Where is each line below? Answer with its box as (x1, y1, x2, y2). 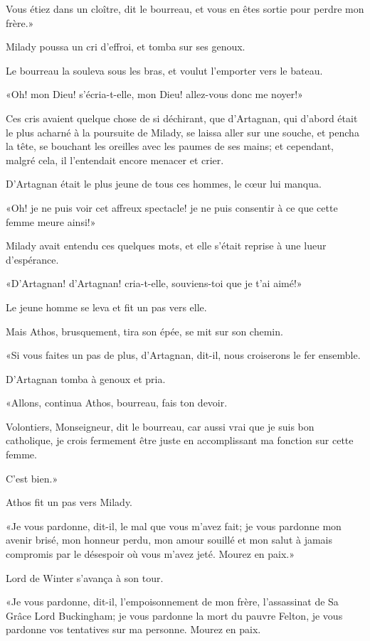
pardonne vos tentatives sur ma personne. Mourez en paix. (6, 622, 261, 637)
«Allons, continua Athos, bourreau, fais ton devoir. (6, 395, 228, 410)
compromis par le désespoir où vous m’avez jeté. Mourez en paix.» (6, 546, 295, 561)
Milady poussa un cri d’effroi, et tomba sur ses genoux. (6, 39, 245, 54)
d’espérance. (6, 252, 59, 266)
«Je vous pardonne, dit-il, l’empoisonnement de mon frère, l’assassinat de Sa (6, 594, 339, 609)
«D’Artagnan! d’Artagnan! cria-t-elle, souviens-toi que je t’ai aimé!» (6, 276, 302, 291)
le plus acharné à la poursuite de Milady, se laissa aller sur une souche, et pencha (6, 124, 359, 139)
